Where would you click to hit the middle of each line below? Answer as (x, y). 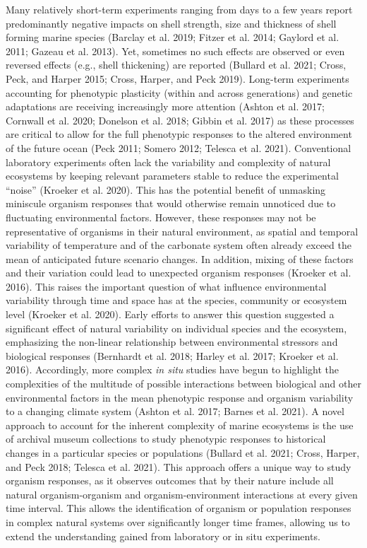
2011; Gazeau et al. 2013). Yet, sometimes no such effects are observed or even (175, 51)
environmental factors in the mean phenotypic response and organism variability (180, 397)
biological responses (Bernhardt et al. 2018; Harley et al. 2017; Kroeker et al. (172, 355)
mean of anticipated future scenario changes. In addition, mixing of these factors (180, 258)
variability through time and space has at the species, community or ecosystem (176, 300)
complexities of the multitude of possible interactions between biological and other (183, 384)
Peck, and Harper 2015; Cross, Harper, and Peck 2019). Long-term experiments (178, 78)
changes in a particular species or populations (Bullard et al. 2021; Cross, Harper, (183, 453)
